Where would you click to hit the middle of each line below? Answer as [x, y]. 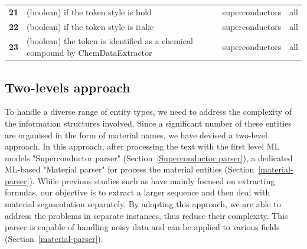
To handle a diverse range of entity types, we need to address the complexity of [148, 112]
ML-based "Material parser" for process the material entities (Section [130, 169]
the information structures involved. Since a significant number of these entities [148, 123]
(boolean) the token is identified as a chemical [110, 41]
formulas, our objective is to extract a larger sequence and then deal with [138, 192]
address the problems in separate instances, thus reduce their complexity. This [146, 215]
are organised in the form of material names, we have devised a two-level [136, 135]
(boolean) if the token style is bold [89, 11]
